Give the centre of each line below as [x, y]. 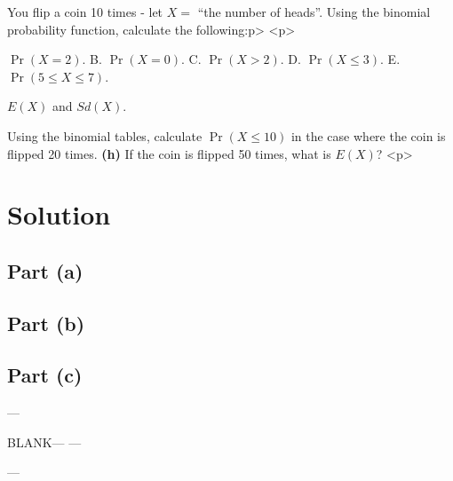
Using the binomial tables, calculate [105, 135]
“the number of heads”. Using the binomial [314, 12]
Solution [59, 214]
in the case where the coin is [368, 135]
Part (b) [46, 323]
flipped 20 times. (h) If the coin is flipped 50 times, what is [169, 153]
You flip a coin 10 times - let [85, 12]
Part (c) [45, 375]
